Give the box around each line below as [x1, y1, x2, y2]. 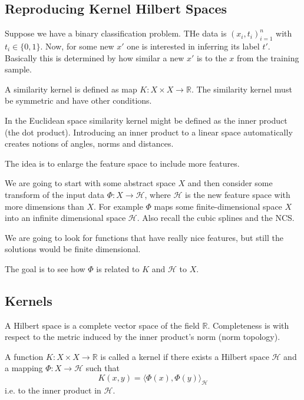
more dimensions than [5, 200, 84, 212]
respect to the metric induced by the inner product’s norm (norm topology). [5, 330, 280, 343]
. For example [94, 200, 143, 212]
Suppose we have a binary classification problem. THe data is [5, 27, 227, 39]
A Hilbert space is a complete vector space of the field [5, 319, 200, 331]
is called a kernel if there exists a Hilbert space [100, 350, 269, 362]
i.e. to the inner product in [5, 384, 101, 396]
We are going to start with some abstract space [5, 177, 176, 189]
